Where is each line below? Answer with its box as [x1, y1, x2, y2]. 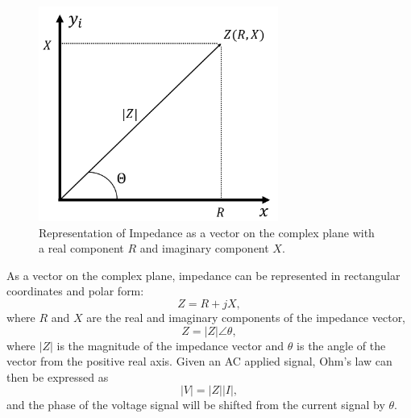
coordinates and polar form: [6, 282, 144, 299]
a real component [39, 240, 124, 257]
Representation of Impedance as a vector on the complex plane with [39, 224, 375, 240]
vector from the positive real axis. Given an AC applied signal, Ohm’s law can [6, 353, 392, 370]
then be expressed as [6, 368, 109, 385]
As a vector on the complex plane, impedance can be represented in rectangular [6, 266, 401, 283]
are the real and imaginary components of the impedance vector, [86, 309, 406, 326]
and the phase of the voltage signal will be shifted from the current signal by [6, 396, 385, 413]
